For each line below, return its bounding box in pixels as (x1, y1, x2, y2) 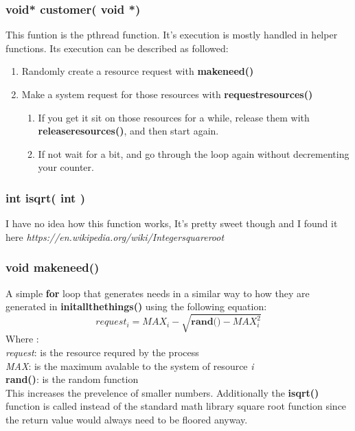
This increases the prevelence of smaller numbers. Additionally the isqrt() (5, 385, 319, 399)
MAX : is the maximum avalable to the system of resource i (5, 358, 254, 373)
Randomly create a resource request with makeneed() (21, 64, 254, 78)
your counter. (38, 160, 94, 174)
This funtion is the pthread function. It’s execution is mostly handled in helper (5, 27, 338, 42)
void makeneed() (5, 259, 100, 276)
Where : (5, 331, 39, 346)
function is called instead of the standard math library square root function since (5, 399, 347, 413)
